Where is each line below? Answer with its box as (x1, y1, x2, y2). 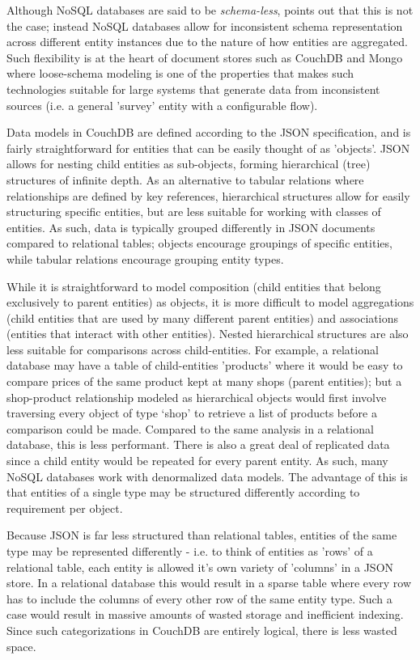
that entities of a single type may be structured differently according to (6, 484, 360, 501)
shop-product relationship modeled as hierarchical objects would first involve (6, 388, 387, 405)
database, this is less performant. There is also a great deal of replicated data (6, 436, 390, 453)
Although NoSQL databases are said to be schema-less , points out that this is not (6, 2, 414, 18)
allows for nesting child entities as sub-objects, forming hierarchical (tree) (6, 155, 371, 172)
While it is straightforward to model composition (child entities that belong (6, 277, 381, 294)
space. (6, 637, 36, 654)
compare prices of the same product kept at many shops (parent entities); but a (6, 373, 402, 390)
